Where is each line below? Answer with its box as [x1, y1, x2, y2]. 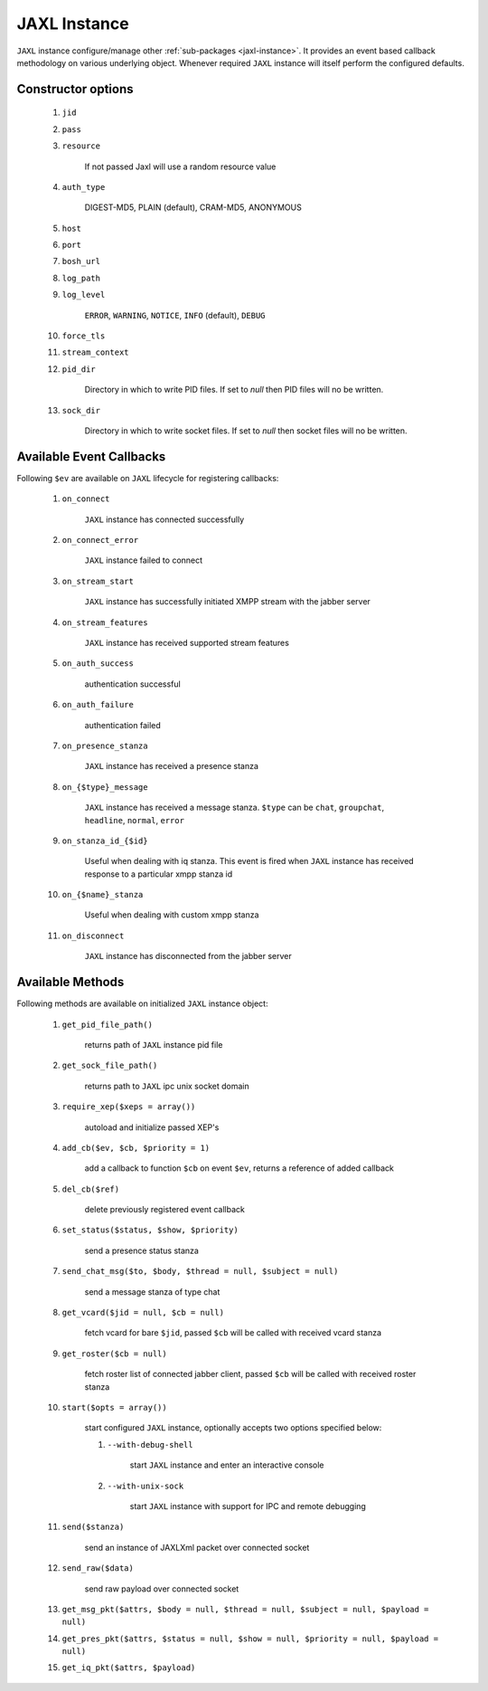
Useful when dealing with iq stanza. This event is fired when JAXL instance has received [84, 856, 415, 867]
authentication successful [84, 679, 181, 689]
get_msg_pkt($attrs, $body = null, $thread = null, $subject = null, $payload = [61, 1604, 429, 1614]
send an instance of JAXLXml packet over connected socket [84, 1542, 310, 1553]
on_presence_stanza [61, 740, 148, 751]
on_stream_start [61, 575, 135, 586]
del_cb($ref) [61, 1183, 120, 1194]
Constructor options [16, 81, 135, 97]
